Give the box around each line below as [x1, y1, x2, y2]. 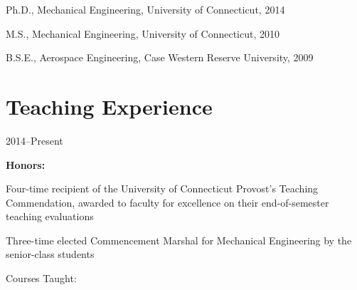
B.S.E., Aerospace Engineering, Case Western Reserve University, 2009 [6, 50, 314, 65]
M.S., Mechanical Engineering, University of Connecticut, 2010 [6, 26, 279, 41]
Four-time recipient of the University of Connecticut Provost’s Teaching [6, 181, 319, 196]
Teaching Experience [6, 91, 213, 120]
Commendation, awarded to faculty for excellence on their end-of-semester [6, 195, 329, 209]
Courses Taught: [6, 271, 77, 286]
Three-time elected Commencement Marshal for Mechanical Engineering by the [6, 232, 352, 247]
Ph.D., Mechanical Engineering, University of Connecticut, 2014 [6, 2, 285, 16]
